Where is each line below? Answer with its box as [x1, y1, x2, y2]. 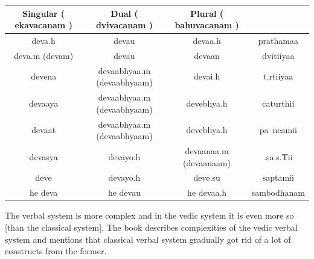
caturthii [262, 96, 295, 109]
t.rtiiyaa [263, 70, 293, 83]
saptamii [262, 171, 294, 184]
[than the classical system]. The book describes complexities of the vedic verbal [5, 220, 298, 233]
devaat [31, 123, 56, 136]
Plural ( [190, 7, 224, 19]
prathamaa [258, 34, 298, 46]
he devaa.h [187, 186, 227, 199]
